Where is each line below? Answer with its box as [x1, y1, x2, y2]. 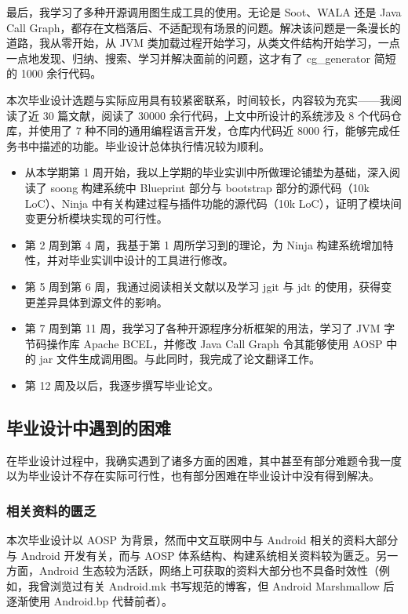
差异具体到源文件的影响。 [35, 293, 168, 310]
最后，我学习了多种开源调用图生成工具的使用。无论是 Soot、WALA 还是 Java [6, 4, 402, 20]
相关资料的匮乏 [6, 500, 97, 520]
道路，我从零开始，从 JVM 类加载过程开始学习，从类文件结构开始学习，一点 [6, 35, 400, 51]
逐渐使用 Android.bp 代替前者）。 [6, 593, 173, 609]
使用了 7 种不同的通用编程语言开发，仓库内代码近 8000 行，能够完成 [38, 122, 389, 139]
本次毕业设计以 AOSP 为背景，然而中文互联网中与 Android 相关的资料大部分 [6, 532, 399, 548]
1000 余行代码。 [20, 65, 102, 82]
